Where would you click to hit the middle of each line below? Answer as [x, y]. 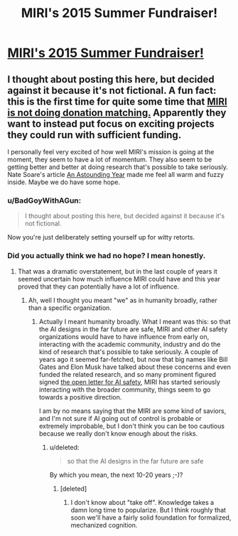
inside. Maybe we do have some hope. [64, 182]
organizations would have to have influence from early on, [124, 336]
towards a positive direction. [80, 397]
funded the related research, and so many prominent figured [128, 374]
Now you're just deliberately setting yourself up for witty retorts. [101, 237]
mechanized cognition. [104, 525]
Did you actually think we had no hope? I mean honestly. [107, 256]
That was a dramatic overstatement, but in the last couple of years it [118, 271]
